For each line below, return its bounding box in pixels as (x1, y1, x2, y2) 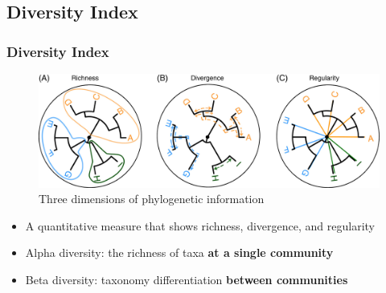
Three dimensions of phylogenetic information (39, 190, 265, 207)
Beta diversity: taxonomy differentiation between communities (25, 271, 348, 287)
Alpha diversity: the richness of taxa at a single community (25, 244, 334, 261)
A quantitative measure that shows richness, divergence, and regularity (25, 217, 375, 234)
